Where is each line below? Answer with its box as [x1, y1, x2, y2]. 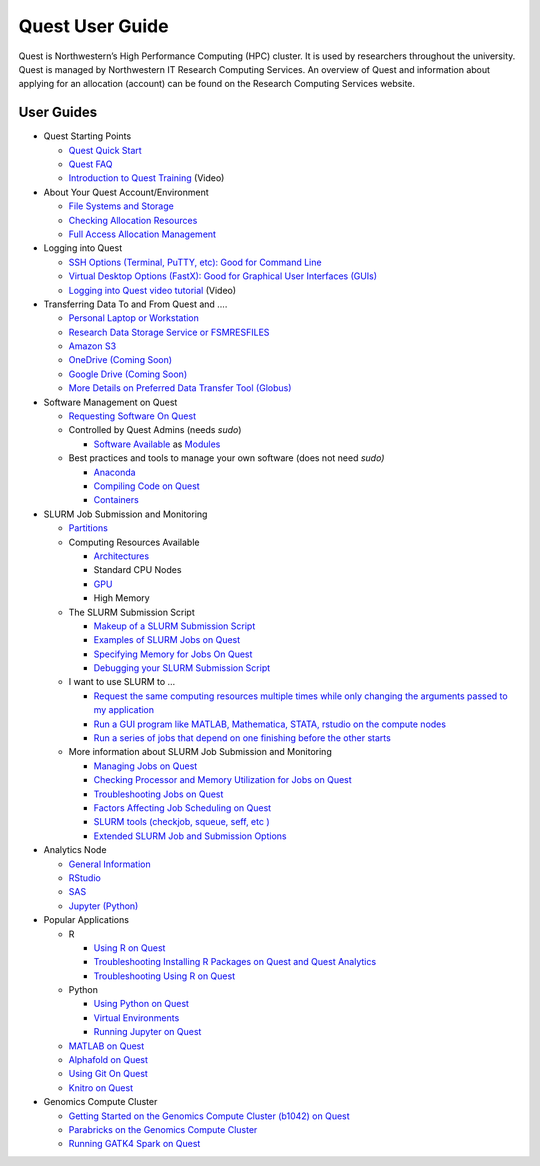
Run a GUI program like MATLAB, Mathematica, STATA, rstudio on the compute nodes [93, 718, 447, 730]
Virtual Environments [93, 1011, 180, 1024]
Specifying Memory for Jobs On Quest [93, 648, 253, 660]
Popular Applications [43, 914, 130, 926]
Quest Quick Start [68, 144, 142, 156]
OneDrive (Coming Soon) [68, 354, 173, 366]
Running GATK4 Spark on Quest [68, 1138, 201, 1150]
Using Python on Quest [93, 998, 190, 1010]
